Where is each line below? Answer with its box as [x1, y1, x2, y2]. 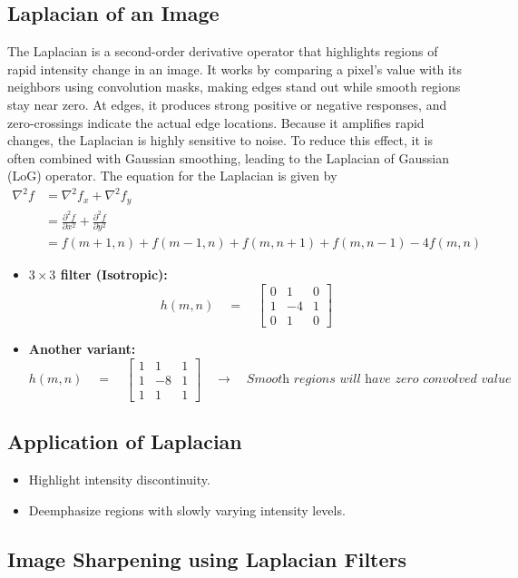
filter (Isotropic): [60, 265, 168, 284]
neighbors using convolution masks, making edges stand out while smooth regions [7, 77, 461, 96]
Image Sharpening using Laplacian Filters [7, 544, 407, 573]
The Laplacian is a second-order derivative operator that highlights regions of [7, 42, 438, 61]
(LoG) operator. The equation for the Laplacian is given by [7, 166, 337, 185]
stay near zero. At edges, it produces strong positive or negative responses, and [7, 94, 447, 113]
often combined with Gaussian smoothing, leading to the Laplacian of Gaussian [7, 148, 449, 167]
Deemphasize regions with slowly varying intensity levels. [28, 500, 346, 519]
